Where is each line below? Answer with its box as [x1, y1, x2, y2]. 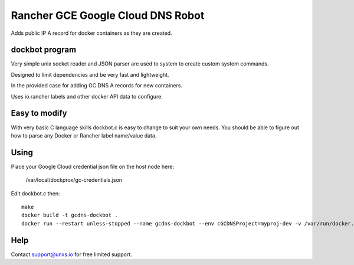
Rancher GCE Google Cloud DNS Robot [11, 9, 205, 22]
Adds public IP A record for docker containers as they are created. [11, 30, 172, 37]
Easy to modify [11, 108, 67, 118]
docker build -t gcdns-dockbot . [21, 212, 118, 218]
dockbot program [11, 45, 77, 55]
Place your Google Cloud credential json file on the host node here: [11, 163, 174, 170]
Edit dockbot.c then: [11, 189, 60, 197]
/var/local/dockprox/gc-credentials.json [25, 176, 123, 184]
